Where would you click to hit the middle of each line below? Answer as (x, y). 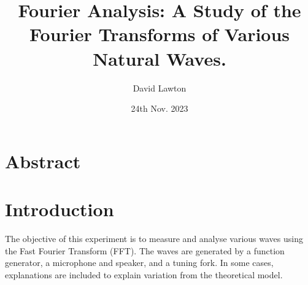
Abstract (43, 161)
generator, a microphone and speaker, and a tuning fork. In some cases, (139, 263)
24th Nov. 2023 (160, 108)
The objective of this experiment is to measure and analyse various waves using (154, 238)
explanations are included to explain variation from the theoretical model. (144, 274)
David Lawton (160, 88)
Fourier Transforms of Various (160, 34)
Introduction (60, 209)
